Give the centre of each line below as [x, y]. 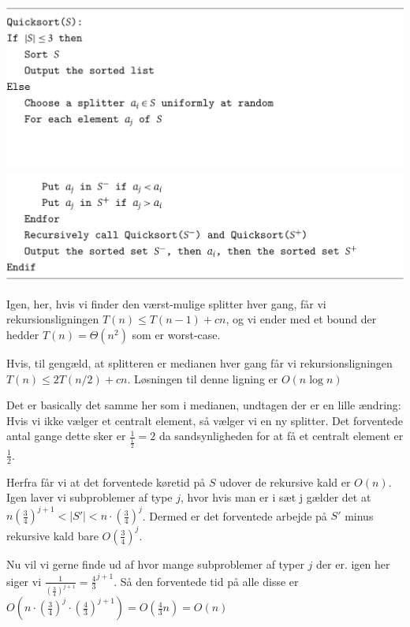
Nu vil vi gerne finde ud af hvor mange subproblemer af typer [155, 564]
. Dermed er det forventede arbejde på [235, 515]
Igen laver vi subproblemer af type [89, 497]
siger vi [24, 581]
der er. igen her [353, 564]
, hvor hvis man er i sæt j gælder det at [276, 497]
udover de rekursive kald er [285, 481]
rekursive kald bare [52, 535]
